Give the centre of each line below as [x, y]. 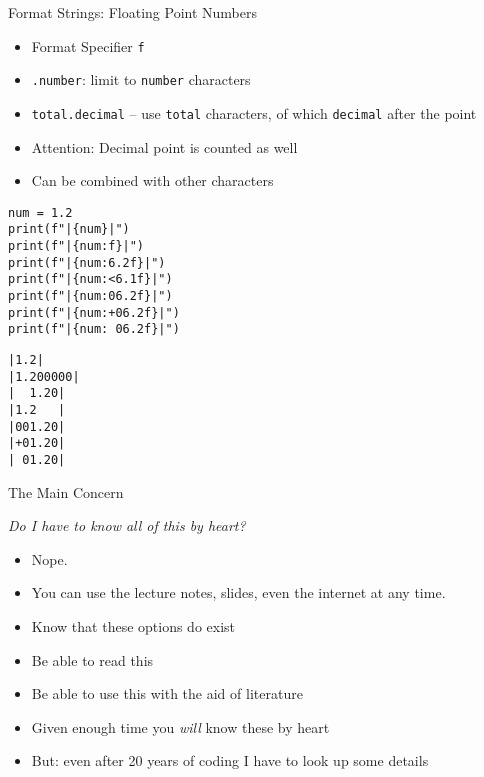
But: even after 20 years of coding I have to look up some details [230, 760]
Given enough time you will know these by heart [180, 726]
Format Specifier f [88, 45]
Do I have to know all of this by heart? [127, 525]
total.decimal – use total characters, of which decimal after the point [254, 112]
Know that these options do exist [133, 625]
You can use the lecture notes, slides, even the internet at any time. [238, 592]
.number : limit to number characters [141, 79]
